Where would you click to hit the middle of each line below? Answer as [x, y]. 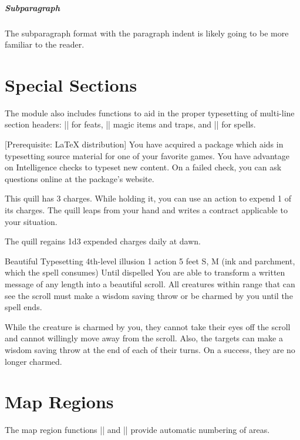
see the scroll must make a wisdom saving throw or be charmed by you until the [149, 295]
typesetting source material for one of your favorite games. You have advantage [147, 155]
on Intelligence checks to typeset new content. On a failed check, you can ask [143, 167]
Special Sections [71, 84]
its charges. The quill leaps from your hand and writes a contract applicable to [146, 210]
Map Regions [59, 402]
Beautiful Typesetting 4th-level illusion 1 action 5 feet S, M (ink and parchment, [150, 261]
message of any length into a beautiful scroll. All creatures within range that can [150, 284]
